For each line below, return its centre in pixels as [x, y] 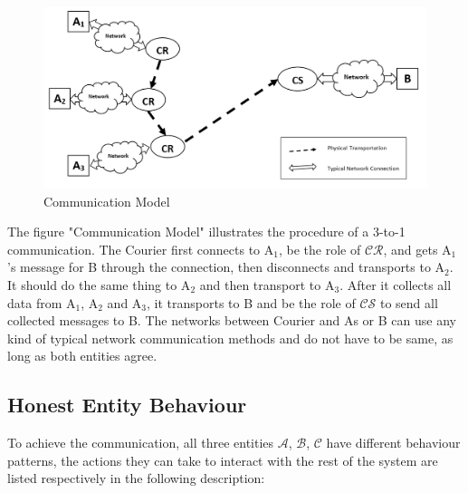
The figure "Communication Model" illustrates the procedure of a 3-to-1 [206, 232]
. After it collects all [396, 284]
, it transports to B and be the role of [251, 302]
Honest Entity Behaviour [127, 405]
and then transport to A [267, 284]
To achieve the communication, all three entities [141, 443]
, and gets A [417, 249]
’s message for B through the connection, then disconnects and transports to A [226, 267]
